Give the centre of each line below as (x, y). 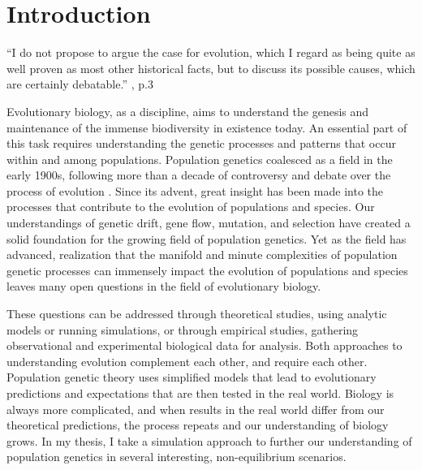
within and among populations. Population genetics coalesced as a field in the (200, 159)
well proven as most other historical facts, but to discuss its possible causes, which (211, 68)
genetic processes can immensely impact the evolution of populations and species (207, 270)
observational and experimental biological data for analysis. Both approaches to (205, 345)
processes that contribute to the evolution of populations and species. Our (191, 207)
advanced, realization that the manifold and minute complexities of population (202, 254)
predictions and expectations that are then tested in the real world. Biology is (200, 393)
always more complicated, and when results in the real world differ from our (196, 409)
